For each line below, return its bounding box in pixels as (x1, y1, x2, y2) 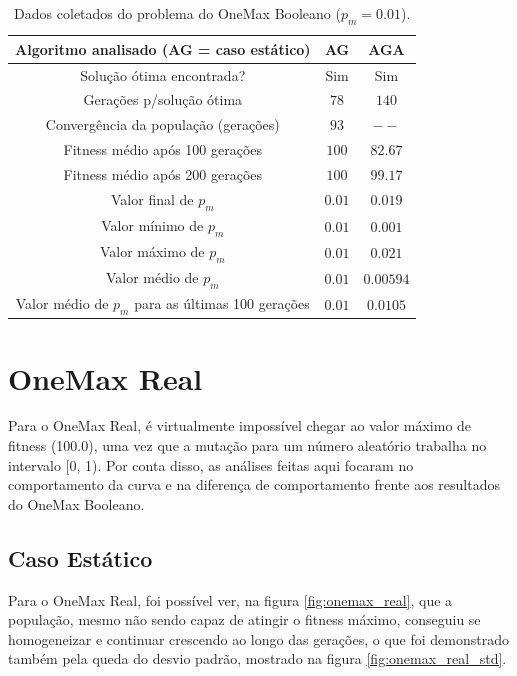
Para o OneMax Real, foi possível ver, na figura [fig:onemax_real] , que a (8, 589, 453, 610)
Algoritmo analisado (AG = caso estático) (15, 38, 311, 59)
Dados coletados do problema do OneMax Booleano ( (14, 3, 341, 23)
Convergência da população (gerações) (45, 114, 280, 135)
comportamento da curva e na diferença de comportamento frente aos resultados (8, 474, 500, 495)
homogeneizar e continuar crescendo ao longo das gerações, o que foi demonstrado (8, 628, 509, 649)
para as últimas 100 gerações (134, 293, 310, 314)
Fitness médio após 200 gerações (63, 164, 263, 185)
